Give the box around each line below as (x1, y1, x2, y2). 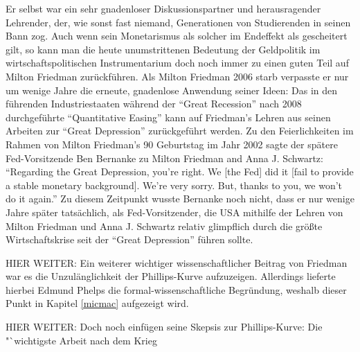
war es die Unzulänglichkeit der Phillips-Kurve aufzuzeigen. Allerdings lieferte (6, 269, 336, 283)
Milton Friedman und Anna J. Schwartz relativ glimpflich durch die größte (6, 218, 323, 233)
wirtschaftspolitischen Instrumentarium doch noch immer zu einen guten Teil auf (6, 55, 349, 70)
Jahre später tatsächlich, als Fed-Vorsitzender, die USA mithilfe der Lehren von (6, 204, 343, 219)
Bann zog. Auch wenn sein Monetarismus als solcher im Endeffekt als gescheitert (6, 28, 348, 43)
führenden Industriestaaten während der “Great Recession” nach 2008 (6, 96, 302, 111)
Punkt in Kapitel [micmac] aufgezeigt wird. (6, 296, 189, 310)
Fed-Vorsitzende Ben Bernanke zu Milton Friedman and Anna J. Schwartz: (6, 150, 323, 165)
